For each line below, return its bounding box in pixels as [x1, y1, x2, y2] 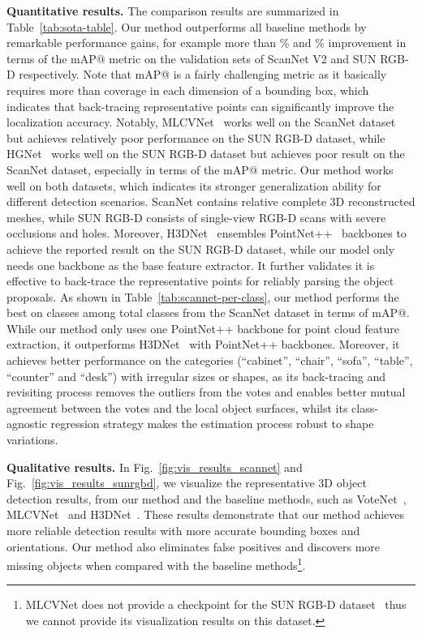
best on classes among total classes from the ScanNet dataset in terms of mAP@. [6, 304, 410, 321]
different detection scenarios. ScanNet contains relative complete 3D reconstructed [6, 193, 416, 210]
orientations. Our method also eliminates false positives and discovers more [6, 538, 381, 555]
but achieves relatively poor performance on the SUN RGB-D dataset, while [6, 129, 385, 146]
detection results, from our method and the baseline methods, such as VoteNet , [6, 490, 407, 507]
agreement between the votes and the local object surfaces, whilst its [6, 399, 348, 416]
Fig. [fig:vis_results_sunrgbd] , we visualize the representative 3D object [6, 474, 367, 491]
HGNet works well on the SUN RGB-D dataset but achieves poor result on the [6, 145, 405, 162]
